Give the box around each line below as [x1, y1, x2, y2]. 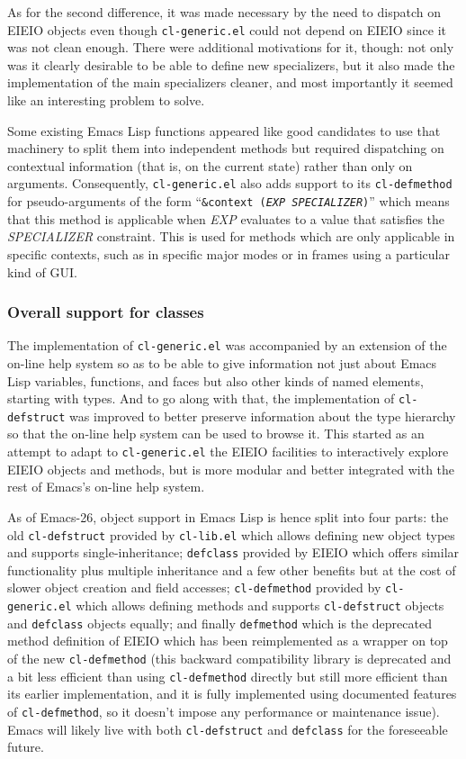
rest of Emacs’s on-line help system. [7, 477, 205, 496]
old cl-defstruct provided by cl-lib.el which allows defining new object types [7, 525, 455, 544]
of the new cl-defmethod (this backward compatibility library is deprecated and [7, 648, 452, 667]
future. [7, 737, 44, 756]
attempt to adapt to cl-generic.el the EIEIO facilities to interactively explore [7, 442, 449, 461]
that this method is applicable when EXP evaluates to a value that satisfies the [7, 209, 444, 228]
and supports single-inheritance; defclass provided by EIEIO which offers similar [7, 543, 460, 562]
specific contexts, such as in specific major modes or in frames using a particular [7, 244, 450, 263]
